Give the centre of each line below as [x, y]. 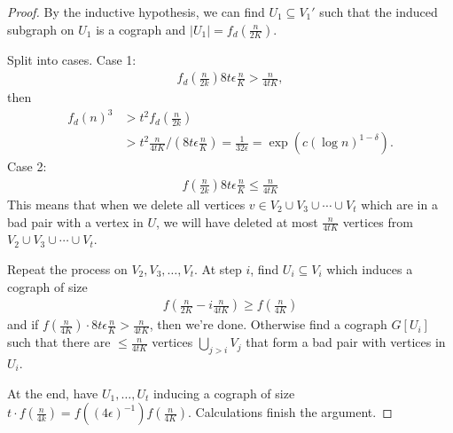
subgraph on [41, 29]
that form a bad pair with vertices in [346, 342]
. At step [218, 269]
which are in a [399, 204]
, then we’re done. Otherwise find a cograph [268, 324]
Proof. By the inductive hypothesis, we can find [136, 12]
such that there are [59, 342]
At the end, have [53, 393]
